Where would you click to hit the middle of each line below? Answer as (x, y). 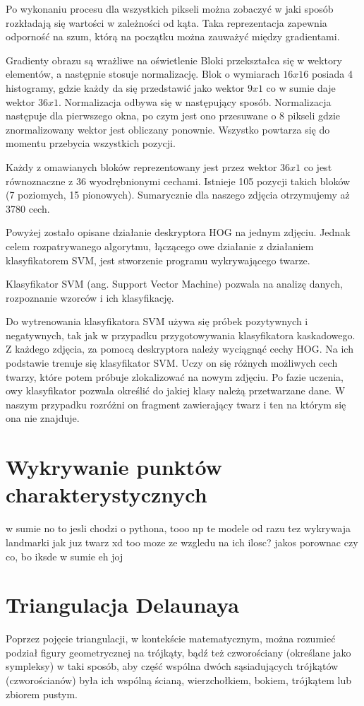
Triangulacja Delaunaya (122, 605)
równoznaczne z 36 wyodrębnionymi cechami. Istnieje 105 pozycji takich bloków (178, 181)
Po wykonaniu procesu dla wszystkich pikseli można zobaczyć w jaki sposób (170, 8)
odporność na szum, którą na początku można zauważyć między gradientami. (173, 36)
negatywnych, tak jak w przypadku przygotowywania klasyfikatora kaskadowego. (181, 335)
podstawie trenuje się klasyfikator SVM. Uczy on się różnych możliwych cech (172, 363)
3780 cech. (28, 208)
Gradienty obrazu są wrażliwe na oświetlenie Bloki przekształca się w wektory (174, 60)
